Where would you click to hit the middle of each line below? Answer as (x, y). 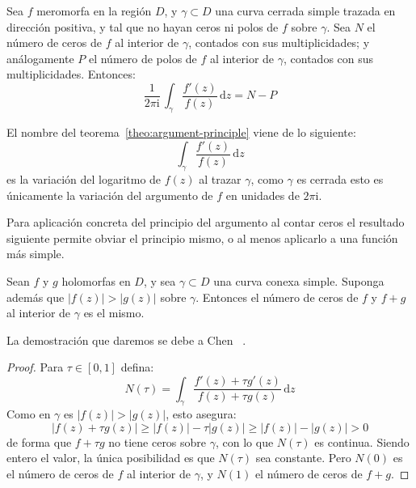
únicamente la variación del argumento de (110, 195)
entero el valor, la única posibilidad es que (111, 458)
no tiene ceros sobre (158, 441)
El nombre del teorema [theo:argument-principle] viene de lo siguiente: (181, 132)
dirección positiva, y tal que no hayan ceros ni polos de (143, 26)
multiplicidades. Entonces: (71, 74)
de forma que (39, 441)
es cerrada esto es (340, 179)
